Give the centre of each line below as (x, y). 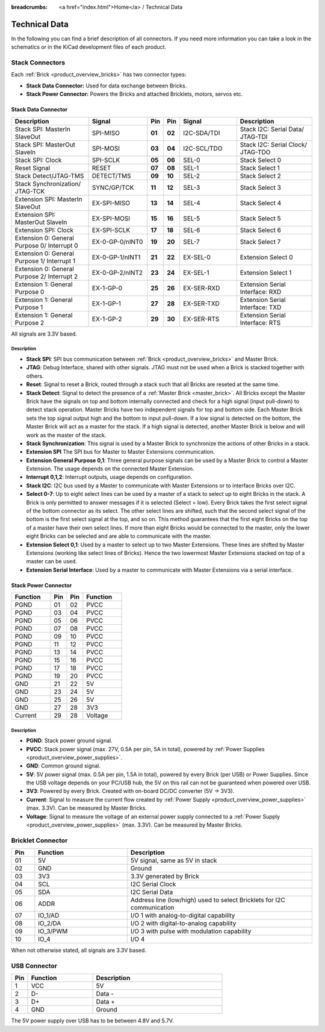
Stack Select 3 (260, 187)
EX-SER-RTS (201, 319)
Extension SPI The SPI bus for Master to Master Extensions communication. (120, 452)
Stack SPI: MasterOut (45, 145)
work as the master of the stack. (66, 435)
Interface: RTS (260, 322)
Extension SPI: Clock (44, 230)
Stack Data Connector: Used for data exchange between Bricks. (107, 86)
